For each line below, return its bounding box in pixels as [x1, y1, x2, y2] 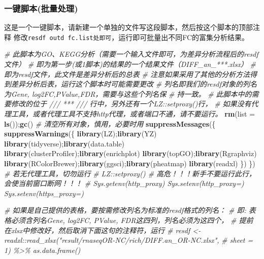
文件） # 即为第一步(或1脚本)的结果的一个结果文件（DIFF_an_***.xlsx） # [4, 59, 256, 69]
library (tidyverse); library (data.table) [4, 138, 125, 149]
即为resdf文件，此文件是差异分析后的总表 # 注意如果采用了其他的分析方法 [4, 68, 250, 79]
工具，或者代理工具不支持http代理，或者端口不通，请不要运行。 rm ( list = [11, 108, 255, 119]
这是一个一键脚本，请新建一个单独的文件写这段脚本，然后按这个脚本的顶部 [4, 22, 253, 32]
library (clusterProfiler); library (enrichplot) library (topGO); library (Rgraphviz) [4, 148, 257, 159]
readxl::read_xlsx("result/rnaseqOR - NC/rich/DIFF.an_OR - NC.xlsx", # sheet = [4, 235, 253, 245]
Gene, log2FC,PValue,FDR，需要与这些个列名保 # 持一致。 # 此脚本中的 [11, 88, 252, 99]
